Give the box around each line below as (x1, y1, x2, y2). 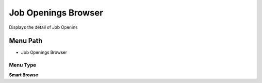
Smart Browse (9, 72, 38, 78)
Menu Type (9, 62, 36, 68)
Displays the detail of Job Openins (9, 24, 78, 30)
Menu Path (9, 37, 43, 45)
